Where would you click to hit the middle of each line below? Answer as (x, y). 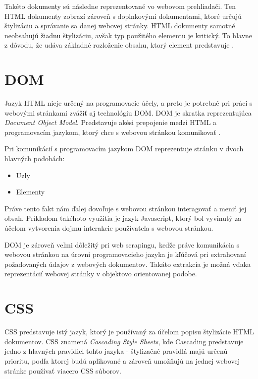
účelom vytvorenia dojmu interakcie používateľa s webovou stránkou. (109, 228)
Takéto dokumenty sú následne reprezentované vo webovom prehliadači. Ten (120, 6)
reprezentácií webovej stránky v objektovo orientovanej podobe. (101, 274)
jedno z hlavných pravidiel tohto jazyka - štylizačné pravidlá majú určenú (116, 351)
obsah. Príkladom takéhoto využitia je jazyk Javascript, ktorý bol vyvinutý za (123, 218)
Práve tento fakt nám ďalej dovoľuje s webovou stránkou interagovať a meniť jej (126, 208)
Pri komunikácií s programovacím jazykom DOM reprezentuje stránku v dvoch (124, 149)
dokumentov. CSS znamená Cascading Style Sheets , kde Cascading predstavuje (124, 341)
